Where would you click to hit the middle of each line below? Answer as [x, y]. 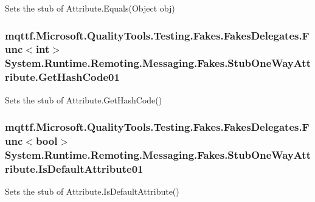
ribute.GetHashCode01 [62, 77]
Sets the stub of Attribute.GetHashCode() [84, 99]
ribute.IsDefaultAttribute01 [74, 168]
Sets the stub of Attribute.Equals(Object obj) [90, 8]
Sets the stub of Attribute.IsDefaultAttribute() [92, 191]
